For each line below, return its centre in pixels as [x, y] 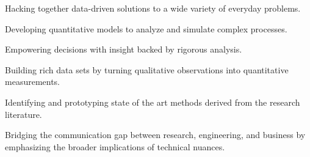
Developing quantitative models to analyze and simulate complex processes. [146, 28]
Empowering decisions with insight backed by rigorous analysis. [124, 49]
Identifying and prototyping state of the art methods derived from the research [153, 102]
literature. [23, 114]
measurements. [33, 82]
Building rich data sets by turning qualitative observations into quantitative [147, 69]
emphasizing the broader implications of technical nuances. [115, 146]
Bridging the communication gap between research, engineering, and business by [155, 135]
